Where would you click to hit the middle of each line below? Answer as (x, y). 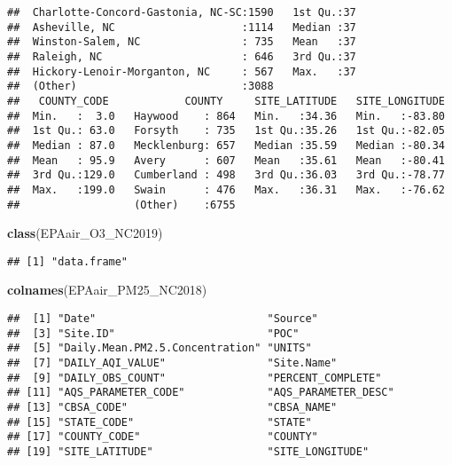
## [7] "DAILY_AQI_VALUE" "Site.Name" (172, 363)
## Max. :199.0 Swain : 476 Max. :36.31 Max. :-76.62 (226, 189)
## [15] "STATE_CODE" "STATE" (160, 422)
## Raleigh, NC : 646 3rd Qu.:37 (182, 56)
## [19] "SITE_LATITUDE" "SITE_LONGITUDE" (188, 451)
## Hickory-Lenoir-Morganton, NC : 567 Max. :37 (182, 71)
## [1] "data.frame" (68, 261)
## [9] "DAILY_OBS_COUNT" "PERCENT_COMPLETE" (195, 378)
